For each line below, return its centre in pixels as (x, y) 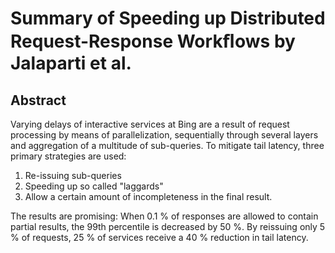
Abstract (38, 100)
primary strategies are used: (68, 156)
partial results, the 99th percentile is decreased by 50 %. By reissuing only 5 (168, 226)
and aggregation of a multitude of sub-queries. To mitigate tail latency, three (167, 145)
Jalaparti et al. (71, 63)
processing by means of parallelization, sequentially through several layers (164, 135)
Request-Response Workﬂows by (153, 41)
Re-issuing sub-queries (73, 175)
